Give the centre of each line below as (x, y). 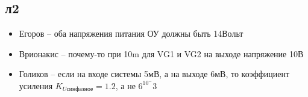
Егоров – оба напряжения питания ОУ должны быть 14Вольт (131, 33)
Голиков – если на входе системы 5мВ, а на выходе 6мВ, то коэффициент (154, 74)
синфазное (80, 89)
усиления (36, 85)
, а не (125, 85)
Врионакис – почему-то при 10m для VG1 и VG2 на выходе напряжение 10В (161, 53)
